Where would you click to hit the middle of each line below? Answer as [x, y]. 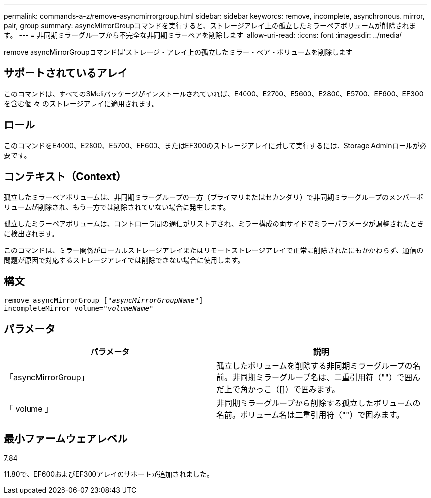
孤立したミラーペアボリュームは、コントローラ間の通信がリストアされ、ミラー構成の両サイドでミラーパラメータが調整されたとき [214, 223]
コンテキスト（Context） [65, 177]
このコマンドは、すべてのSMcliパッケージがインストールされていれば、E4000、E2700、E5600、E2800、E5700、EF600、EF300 [214, 93]
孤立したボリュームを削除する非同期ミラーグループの [315, 366]
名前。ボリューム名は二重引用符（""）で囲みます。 [310, 415]
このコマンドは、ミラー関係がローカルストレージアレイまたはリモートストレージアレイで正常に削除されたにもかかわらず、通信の [214, 250]
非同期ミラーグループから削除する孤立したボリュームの [319, 403]
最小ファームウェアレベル [66, 438]
